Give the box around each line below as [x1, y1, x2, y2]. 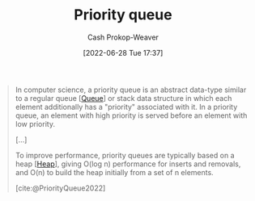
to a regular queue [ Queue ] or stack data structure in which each [15, 93, 232, 103]
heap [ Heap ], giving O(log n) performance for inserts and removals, [15, 159, 241, 169]
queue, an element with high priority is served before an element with [15, 111, 248, 120]
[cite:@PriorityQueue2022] [15, 183, 106, 193]
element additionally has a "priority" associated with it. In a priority [15, 102, 238, 111]
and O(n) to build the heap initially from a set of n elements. [15, 167, 214, 177]
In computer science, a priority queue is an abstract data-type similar [15, 85, 247, 94]
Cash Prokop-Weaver [87, 32, 159, 42]
